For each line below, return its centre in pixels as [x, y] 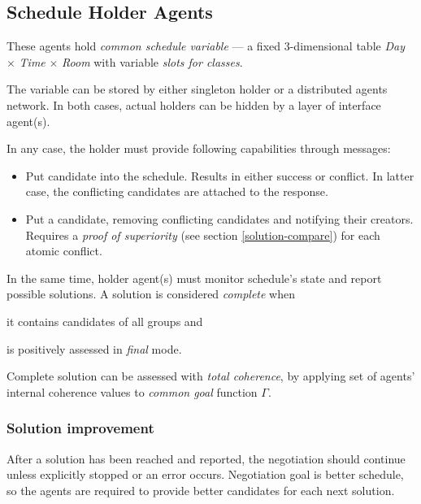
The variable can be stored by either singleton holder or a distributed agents [197, 89]
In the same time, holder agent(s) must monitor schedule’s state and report [194, 278]
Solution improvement [80, 428]
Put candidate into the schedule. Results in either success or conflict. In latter [220, 175]
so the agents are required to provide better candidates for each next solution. [201, 490]
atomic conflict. [64, 251]
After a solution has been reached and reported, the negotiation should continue [206, 458]
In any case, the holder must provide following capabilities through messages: [199, 148]
